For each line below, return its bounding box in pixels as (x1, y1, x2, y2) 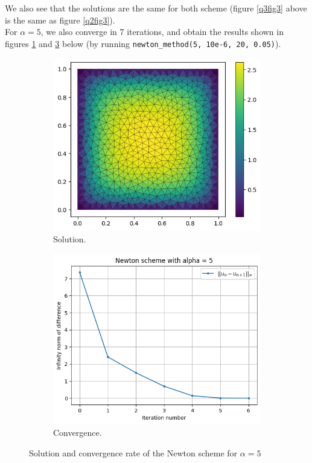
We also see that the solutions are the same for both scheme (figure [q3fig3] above (5, 2, 307, 14)
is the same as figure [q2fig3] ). (5, 13, 115, 26)
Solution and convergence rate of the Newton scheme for (29, 446, 238, 459)
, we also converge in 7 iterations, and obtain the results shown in (40, 25, 284, 38)
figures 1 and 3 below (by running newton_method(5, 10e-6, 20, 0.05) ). (5, 37, 281, 49)
